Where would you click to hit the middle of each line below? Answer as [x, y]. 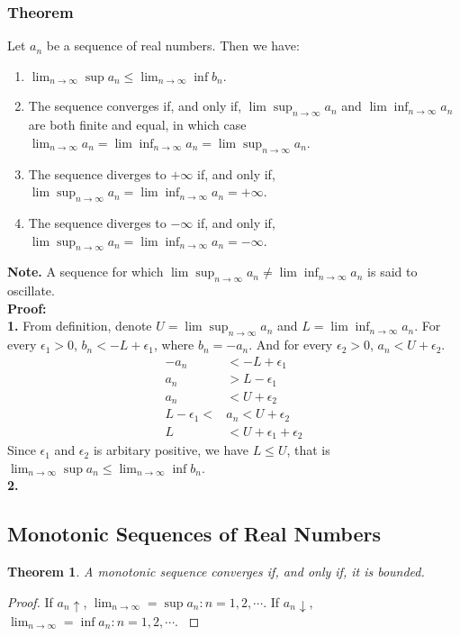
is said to [392, 272]
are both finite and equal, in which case [137, 125]
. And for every [291, 345]
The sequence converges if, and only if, [135, 106]
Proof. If [30, 601]
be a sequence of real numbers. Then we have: [173, 45]
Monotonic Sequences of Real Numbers [194, 534]
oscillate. [31, 291]
